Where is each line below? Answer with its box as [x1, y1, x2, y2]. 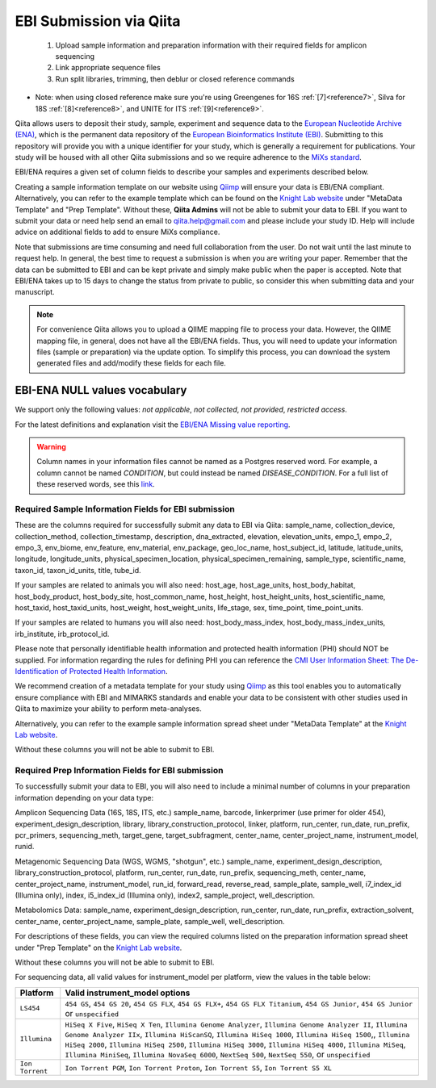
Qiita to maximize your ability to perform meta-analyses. [15, 704, 202, 713]
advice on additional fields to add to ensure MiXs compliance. [15, 227, 220, 237]
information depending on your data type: [15, 793, 153, 802]
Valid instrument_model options [65, 987, 191, 998]
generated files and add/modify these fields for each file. [36, 358, 226, 368]
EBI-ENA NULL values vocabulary [15, 383, 187, 397]
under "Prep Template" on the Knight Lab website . [15, 943, 182, 952]
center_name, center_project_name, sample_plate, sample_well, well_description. [15, 916, 286, 926]
